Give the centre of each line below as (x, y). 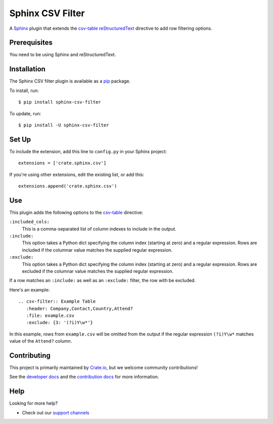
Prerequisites (31, 43)
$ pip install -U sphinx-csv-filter (64, 125)
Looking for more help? (34, 403)
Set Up (20, 139)
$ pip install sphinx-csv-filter (60, 102)
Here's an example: (30, 290)
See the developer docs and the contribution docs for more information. (84, 377)
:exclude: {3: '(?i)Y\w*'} (60, 323)
